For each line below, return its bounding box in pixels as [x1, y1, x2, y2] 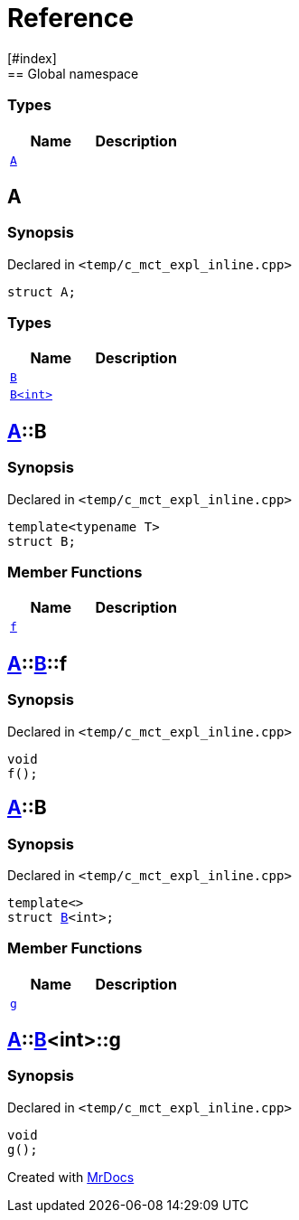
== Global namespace [7, 65, 139, 81]
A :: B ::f [7, 652, 68, 675]
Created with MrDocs [7, 1168, 135, 1185]
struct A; [7, 284, 76, 299]
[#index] [7, 50, 57, 66]
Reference [7, 3, 134, 33]
